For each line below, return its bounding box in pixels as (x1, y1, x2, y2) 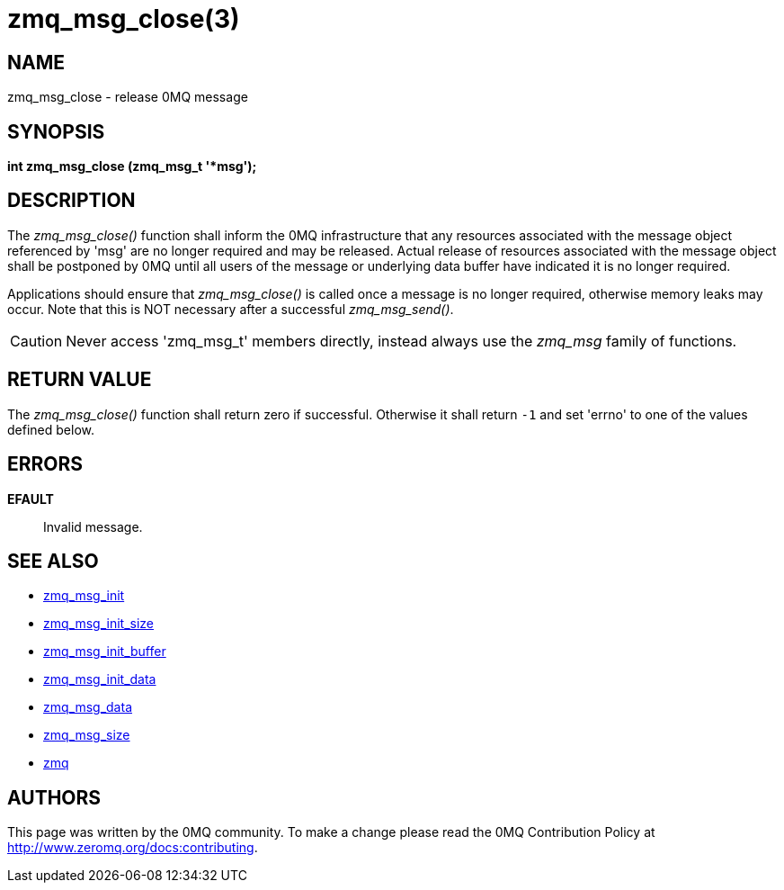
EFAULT (7, 490, 54, 507)
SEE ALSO (7, 549, 99, 572)
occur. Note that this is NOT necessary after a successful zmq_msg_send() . (7, 301, 454, 317)
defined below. (7, 421, 94, 437)
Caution (10, 331, 63, 350)
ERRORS (7, 453, 84, 476)
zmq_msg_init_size (43, 616, 155, 632)
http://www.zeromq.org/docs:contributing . (7, 840, 258, 856)
